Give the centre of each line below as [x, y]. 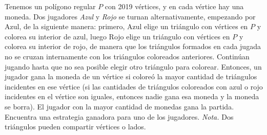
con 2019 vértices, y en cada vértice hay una [174, 6]
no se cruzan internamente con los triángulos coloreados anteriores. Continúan [127, 56]
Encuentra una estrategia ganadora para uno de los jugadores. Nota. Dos [119, 116]
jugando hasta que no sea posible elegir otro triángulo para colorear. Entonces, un [133, 66]
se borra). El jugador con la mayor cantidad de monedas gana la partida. [119, 106]
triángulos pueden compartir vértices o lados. [75, 127]
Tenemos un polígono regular [50, 6]
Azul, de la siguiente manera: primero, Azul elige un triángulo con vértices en [126, 26]
